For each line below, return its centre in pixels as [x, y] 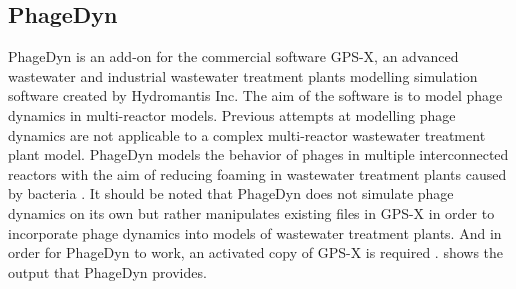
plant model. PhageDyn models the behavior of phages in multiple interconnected [258, 154]
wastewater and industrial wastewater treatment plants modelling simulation [243, 75]
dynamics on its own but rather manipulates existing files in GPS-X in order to [251, 212]
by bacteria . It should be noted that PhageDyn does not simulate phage [231, 193]
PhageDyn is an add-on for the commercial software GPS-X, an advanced [233, 56]
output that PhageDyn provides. [107, 271]
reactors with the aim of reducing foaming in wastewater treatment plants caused [257, 173]
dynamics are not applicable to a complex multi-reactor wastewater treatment [247, 134]
